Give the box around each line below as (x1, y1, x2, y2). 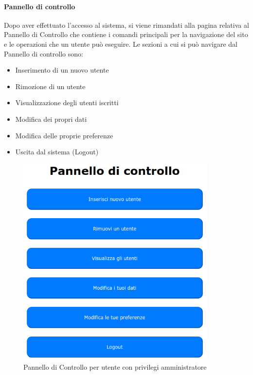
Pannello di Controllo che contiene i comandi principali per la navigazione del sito (4, 29, 248, 39)
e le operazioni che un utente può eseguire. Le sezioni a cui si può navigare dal (4, 38, 238, 49)
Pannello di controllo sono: (4, 48, 83, 58)
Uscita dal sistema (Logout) (15, 147, 99, 157)
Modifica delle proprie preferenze (15, 130, 113, 140)
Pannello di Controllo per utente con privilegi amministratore (23, 362, 207, 372)
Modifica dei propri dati (15, 113, 87, 124)
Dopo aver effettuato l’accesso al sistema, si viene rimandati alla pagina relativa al (4, 19, 249, 30)
